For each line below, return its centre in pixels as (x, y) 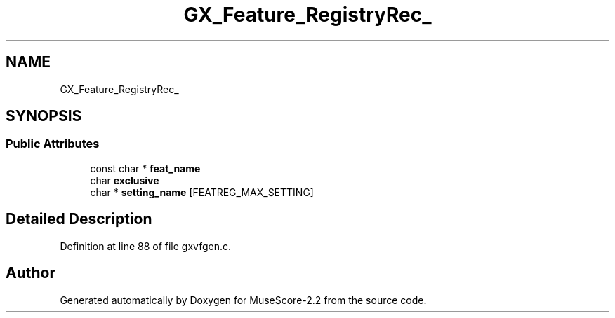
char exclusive (125, 180)
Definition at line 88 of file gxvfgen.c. (145, 246)
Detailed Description (79, 219)
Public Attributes (53, 144)
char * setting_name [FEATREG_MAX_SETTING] (202, 192)
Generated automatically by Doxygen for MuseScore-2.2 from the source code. (243, 300)
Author (31, 273)
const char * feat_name (145, 168)
